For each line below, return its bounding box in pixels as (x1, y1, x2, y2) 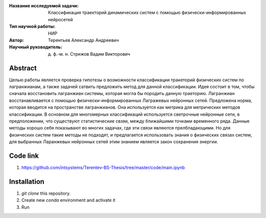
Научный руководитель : (9, 44, 63, 50)
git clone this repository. (21, 190, 71, 196)
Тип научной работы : (9, 24, 56, 30)
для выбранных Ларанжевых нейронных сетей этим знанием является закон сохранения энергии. (9, 139, 218, 145)
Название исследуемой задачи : (9, 3, 79, 8)
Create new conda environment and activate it (21, 197, 116, 203)
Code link (9, 152, 39, 160)
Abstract (9, 64, 37, 72)
